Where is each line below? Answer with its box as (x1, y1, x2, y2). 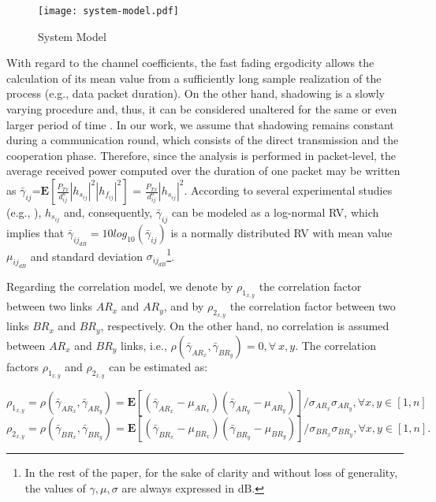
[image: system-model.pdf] (38, 6, 179, 17)
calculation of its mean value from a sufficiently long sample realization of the (6, 69, 382, 86)
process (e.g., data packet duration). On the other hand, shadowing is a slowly (6, 85, 386, 102)
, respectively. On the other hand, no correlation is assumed (100, 318, 389, 334)
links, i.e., (121, 337, 167, 353)
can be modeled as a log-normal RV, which (171, 204, 379, 220)
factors (6, 358, 39, 374)
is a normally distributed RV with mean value (170, 224, 393, 240)
